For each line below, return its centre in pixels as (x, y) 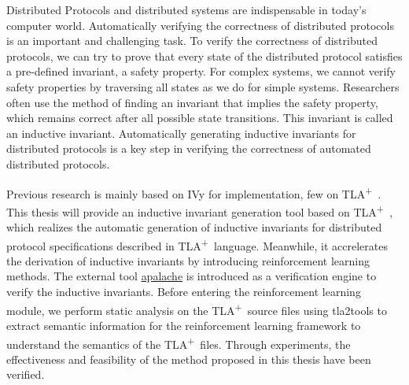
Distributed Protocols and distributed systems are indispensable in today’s (186, 9)
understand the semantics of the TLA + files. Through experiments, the (179, 342)
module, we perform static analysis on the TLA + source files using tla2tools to (197, 309)
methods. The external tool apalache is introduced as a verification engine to (192, 276)
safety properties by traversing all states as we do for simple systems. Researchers (203, 86)
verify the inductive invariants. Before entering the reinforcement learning (184, 292)
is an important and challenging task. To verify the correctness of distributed (192, 41)
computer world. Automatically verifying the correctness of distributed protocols (200, 25)
